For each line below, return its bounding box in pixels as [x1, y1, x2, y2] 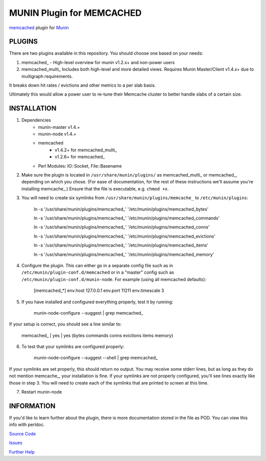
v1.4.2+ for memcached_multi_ [55, 147, 117, 153]
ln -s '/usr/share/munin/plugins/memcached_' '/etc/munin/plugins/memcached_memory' [33, 251, 214, 257]
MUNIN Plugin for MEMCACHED [9, 7, 142, 18]
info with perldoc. [9, 422, 45, 427]
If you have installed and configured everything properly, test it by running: [21, 299, 173, 305]
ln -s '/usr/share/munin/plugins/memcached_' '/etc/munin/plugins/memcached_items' [33, 242, 209, 248]
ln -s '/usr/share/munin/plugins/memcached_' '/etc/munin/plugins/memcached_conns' [33, 224, 210, 230]
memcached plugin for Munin [9, 25, 69, 31]
